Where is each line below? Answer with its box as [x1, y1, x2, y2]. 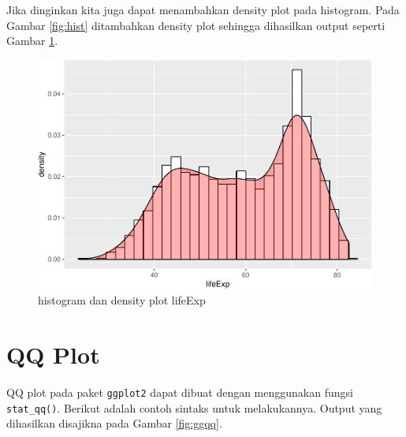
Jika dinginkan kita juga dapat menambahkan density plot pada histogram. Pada [6, 2, 400, 17]
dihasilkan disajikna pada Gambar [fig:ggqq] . [6, 415, 222, 431]
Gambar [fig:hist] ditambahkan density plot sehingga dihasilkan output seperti [6, 17, 386, 33]
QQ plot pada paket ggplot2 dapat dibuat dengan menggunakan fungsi [6, 383, 353, 400]
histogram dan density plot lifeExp [38, 292, 206, 308]
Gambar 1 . [6, 32, 58, 49]
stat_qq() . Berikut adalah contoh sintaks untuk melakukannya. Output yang [6, 399, 382, 416]
